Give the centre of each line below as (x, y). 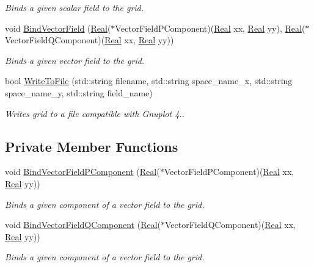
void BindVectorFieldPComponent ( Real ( (82, 172)
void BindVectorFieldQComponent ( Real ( (83, 225)
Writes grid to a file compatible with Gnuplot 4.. (95, 113)
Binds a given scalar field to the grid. (75, 7)
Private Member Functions (92, 146)
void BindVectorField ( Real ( (58, 28)
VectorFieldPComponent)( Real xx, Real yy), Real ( (210, 28)
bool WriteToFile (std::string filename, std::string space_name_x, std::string (149, 81)
